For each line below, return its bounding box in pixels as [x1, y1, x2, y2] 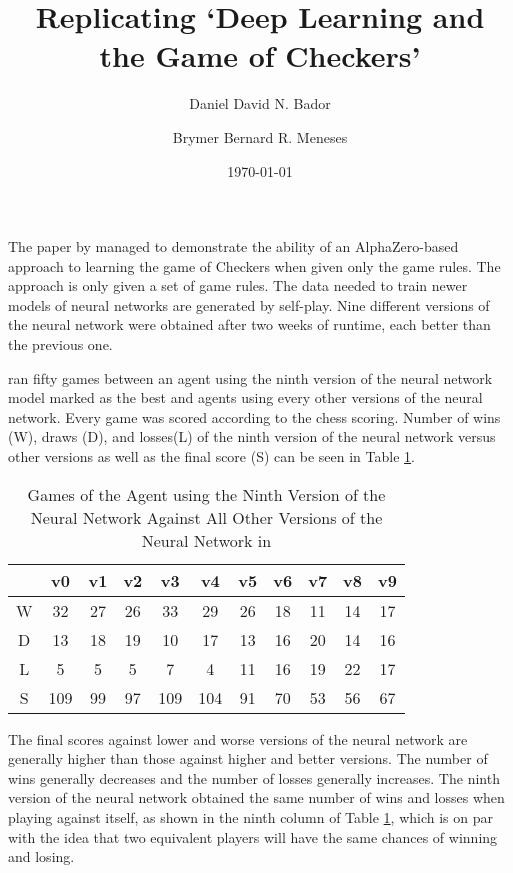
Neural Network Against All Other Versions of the [30, 505, 383, 529]
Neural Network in [141, 528, 272, 552]
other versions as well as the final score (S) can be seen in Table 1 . [8, 446, 415, 467]
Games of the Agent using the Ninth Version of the [27, 482, 386, 506]
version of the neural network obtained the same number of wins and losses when [8, 787, 505, 808]
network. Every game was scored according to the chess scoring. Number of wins [8, 406, 501, 427]
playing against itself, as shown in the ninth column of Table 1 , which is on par [8, 807, 494, 827]
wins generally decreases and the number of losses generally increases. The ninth [8, 767, 500, 788]
